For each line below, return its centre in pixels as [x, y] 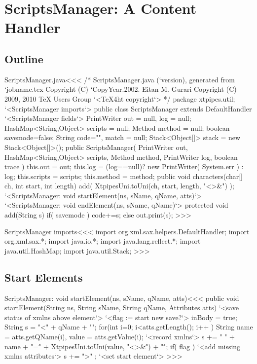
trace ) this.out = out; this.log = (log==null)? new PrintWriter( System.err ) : [124, 166]
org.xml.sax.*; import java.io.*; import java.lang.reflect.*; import [103, 241]
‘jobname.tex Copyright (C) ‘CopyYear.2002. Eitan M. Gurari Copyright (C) [121, 89]
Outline [24, 58]
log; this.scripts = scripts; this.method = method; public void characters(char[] [124, 176]
